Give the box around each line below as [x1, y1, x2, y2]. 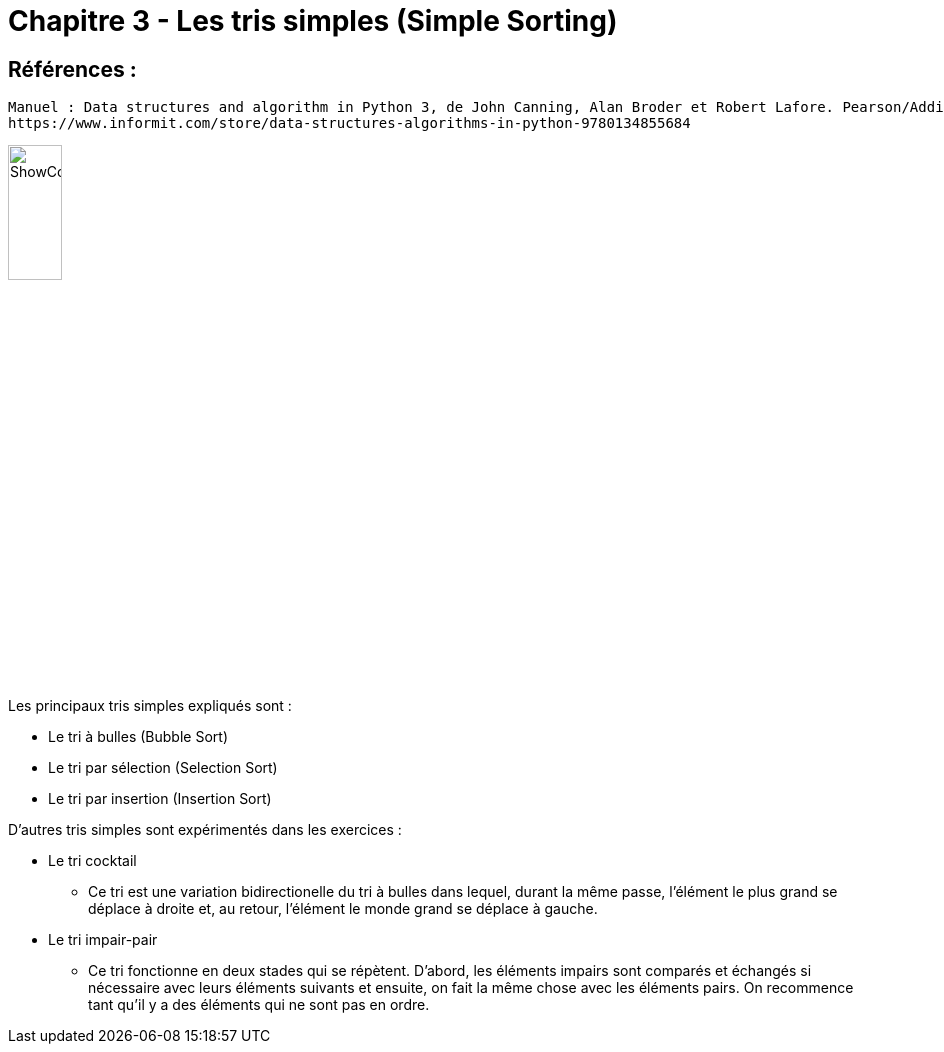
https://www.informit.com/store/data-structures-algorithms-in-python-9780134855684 [8, 115, 691, 132]
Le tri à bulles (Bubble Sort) [48, 728, 228, 746]
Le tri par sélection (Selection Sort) [48, 759, 278, 777]
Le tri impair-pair [48, 931, 158, 949]
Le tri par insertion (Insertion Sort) [48, 790, 272, 808]
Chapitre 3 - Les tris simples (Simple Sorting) [8, 4, 618, 38]
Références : [8, 56, 137, 82]
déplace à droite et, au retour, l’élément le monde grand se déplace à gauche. [88, 900, 598, 918]
